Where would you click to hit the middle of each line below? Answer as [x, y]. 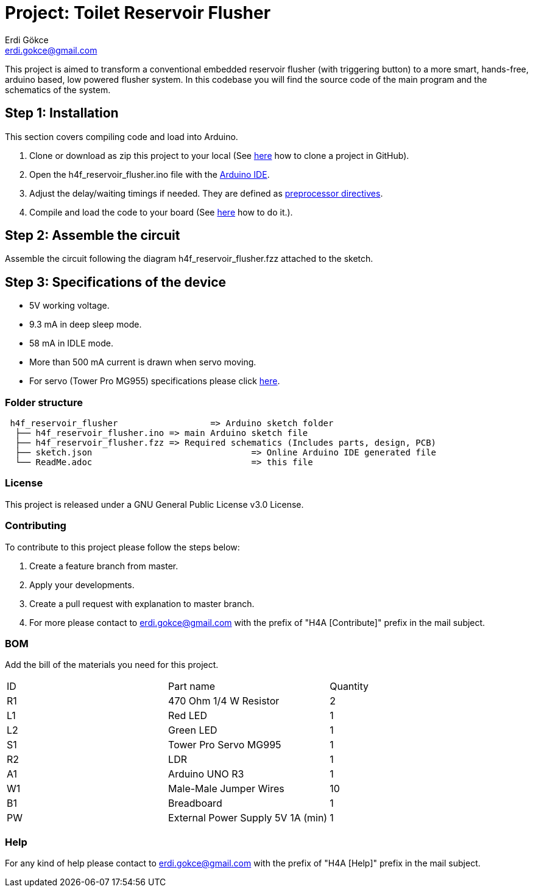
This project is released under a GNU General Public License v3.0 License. [154, 504]
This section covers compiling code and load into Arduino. [122, 136]
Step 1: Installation [62, 113]
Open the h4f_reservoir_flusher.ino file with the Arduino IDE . [150, 174]
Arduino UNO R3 [206, 774]
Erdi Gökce [27, 40]
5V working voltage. [69, 306]
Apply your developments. [82, 585]
